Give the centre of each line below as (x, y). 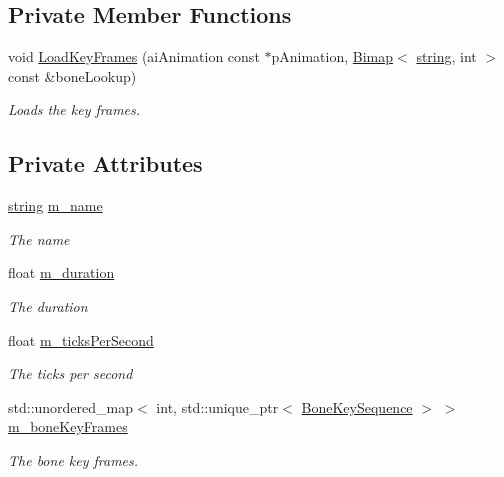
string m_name (55, 205)
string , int (446, 56)
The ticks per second (70, 373)
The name (39, 238)
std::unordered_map (71, 406)
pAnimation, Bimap (332, 56)
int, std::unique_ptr (217, 406)
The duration (48, 305)
